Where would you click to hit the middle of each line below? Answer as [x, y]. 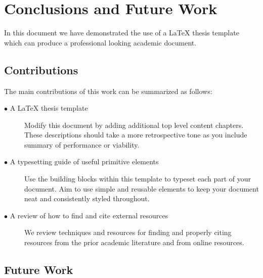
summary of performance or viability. [82, 144]
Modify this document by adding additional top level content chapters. [134, 125]
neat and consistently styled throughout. [87, 198]
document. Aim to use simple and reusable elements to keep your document [142, 188]
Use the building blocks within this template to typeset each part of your [138, 179]
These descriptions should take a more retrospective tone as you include [136, 135]
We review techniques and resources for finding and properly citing [128, 232]
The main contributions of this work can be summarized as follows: [108, 91]
